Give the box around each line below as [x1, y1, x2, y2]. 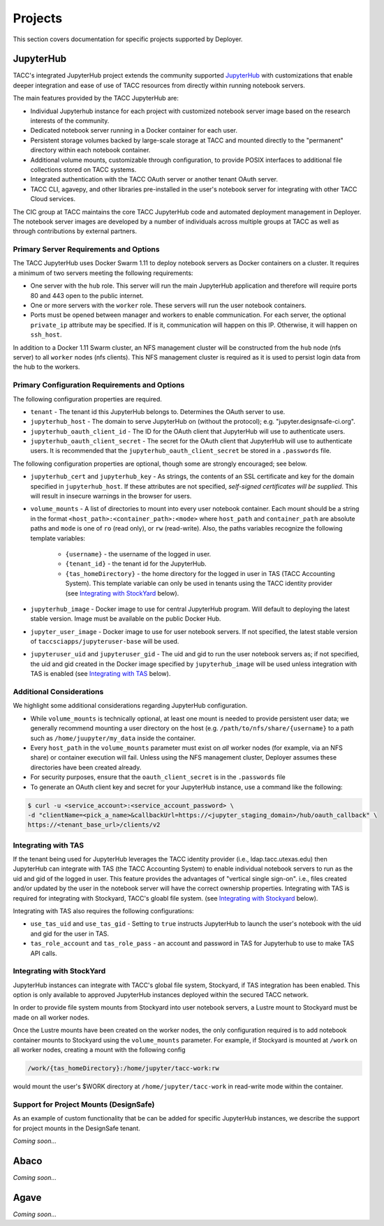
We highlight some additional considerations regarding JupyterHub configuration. [13, 702, 248, 710]
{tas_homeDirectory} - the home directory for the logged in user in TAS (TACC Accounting [65, 569, 335, 577]
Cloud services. [30, 195, 76, 203]
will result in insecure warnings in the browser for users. [30, 492, 192, 501]
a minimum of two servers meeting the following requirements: [13, 269, 193, 277]
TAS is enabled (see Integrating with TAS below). [30, 670, 171, 678]
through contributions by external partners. [13, 227, 138, 235]
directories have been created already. [30, 763, 142, 771]
